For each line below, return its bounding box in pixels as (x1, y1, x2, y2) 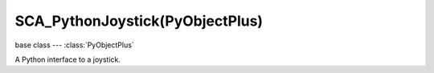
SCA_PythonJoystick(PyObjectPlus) (14, 12, 264, 30)
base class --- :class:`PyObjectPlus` (14, 40, 134, 50)
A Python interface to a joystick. (14, 55, 121, 64)
